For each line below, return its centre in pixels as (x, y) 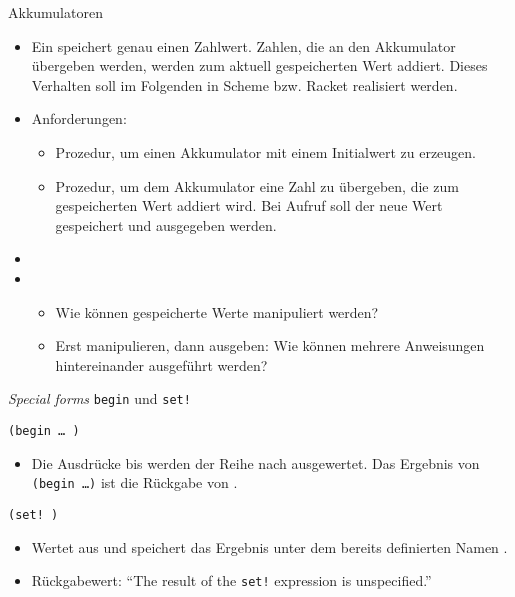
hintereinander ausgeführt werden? (161, 364)
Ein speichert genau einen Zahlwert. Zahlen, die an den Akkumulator (243, 45)
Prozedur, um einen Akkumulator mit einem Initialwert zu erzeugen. (265, 151)
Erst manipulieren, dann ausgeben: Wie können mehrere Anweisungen (270, 345)
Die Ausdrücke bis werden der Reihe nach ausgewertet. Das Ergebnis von (255, 462)
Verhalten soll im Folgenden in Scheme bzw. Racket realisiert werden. (244, 84)
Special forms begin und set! (99, 398)
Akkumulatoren (55, 12)
